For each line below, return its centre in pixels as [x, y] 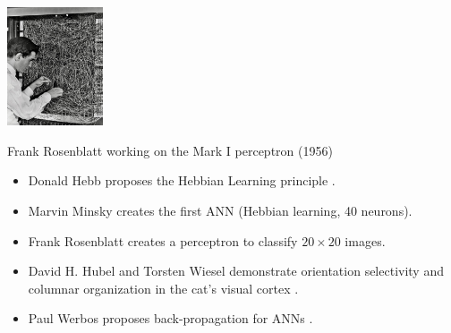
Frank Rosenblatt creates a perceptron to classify [163, 240]
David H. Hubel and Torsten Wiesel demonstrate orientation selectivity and [236, 271]
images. [365, 240]
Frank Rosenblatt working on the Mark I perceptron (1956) [170, 150]
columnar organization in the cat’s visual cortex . [163, 288]
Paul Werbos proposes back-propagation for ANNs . [170, 318]
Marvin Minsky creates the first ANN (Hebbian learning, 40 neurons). [220, 211]
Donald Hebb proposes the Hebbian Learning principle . [182, 180]
